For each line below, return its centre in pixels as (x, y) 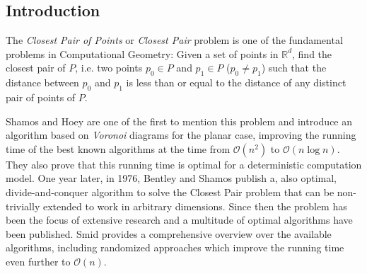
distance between (42, 82)
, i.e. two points (109, 68)
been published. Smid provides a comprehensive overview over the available (169, 233)
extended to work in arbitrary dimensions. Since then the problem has (195, 206)
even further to (38, 261)
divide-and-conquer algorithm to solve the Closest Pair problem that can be (170, 192)
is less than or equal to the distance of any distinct (236, 82)
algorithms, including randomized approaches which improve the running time (175, 247)
